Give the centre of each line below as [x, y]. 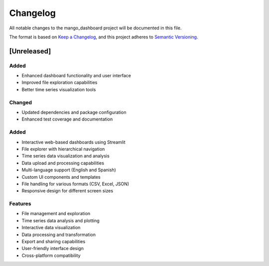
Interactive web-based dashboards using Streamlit [73, 142]
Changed [21, 102]
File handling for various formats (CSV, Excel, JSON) [75, 184]
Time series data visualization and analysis [66, 156]
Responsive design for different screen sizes [67, 191]
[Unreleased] [30, 51]
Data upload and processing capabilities [63, 163]
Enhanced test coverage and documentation [67, 119]
